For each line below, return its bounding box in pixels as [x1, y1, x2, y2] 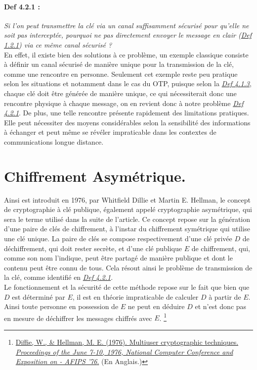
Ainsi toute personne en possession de [4, 301, 119, 312]
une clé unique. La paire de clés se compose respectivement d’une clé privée [4, 233, 232, 244]
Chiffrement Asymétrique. [4, 165, 186, 186]
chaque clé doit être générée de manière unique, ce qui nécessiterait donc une [4, 88, 237, 98]
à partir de [209, 291, 241, 302]
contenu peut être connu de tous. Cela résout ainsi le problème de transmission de [4, 262, 253, 272]
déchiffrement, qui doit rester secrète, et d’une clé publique [4, 243, 182, 253]
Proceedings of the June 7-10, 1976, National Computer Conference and [15, 346, 233, 357]
